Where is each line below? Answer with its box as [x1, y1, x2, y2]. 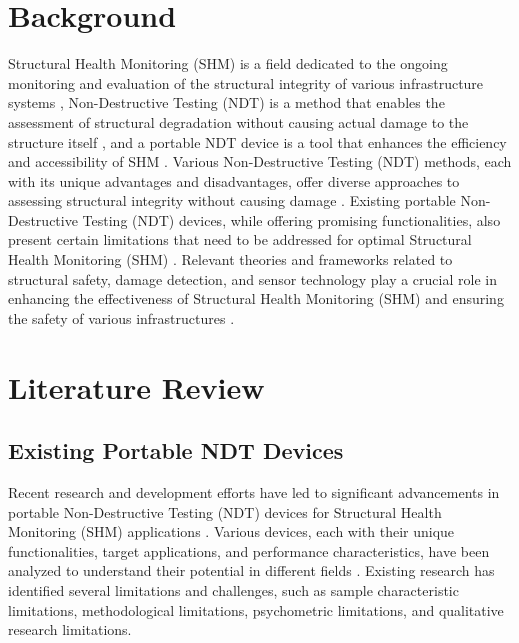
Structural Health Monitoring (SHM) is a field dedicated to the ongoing [8, 53, 448, 74]
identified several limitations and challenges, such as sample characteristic [8, 579, 459, 600]
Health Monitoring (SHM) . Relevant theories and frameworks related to [8, 249, 453, 270]
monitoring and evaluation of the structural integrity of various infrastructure [8, 72, 484, 93]
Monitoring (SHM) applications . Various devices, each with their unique [8, 521, 455, 542]
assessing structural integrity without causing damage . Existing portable [8, 190, 456, 211]
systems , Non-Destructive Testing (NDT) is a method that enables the [8, 92, 445, 113]
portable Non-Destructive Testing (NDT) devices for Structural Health [8, 501, 442, 522]
